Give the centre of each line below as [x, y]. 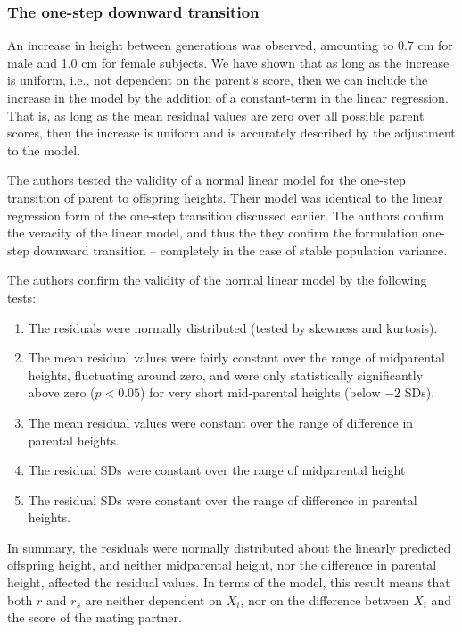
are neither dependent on [154, 599]
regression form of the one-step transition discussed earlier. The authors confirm [226, 215]
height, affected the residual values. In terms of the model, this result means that [229, 582]
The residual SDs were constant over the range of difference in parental [223, 499]
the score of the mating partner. [95, 617]
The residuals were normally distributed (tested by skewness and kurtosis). [233, 327]
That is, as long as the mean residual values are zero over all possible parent [216, 115]
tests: [22, 297]
